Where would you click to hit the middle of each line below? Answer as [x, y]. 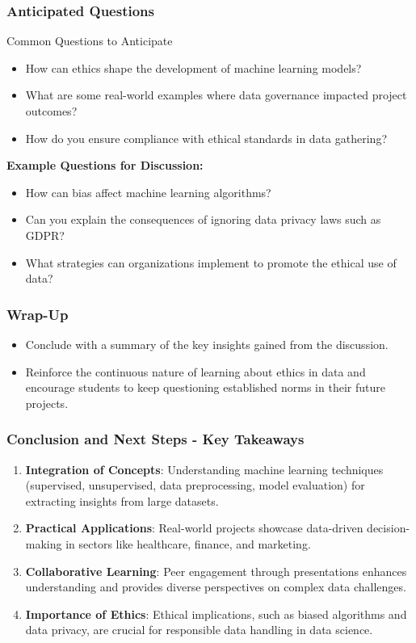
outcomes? [51, 111]
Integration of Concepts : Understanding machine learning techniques [204, 469]
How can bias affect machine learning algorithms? [148, 192]
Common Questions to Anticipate [90, 41]
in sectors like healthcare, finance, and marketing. [188, 543]
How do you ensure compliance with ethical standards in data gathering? [206, 138]
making [44, 543]
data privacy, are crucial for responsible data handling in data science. [199, 630]
